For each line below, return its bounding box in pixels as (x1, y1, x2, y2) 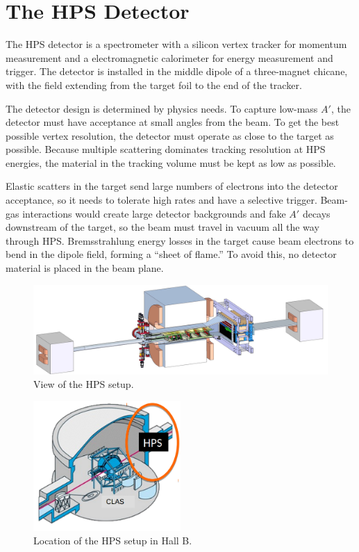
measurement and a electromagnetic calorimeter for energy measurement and (6, 50, 333, 65)
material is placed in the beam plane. (6, 261, 164, 275)
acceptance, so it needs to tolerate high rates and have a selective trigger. (6, 193, 317, 207)
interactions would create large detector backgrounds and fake (22, 206, 286, 220)
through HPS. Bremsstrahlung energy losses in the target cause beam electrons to (6, 233, 354, 247)
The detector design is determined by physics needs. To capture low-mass (6, 101, 318, 115)
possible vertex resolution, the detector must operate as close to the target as (6, 128, 334, 143)
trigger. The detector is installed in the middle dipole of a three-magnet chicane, (6, 64, 348, 79)
